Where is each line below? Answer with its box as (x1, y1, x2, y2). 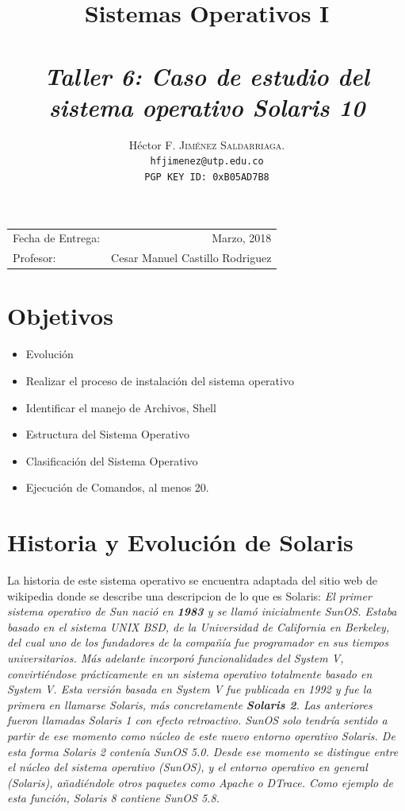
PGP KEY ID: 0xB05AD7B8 (144, 171, 269, 183)
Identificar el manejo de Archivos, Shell (25, 399, 216, 415)
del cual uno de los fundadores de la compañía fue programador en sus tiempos (7, 634, 388, 651)
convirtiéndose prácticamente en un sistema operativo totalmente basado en (7, 665, 373, 682)
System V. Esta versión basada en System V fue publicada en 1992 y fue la (7, 681, 372, 697)
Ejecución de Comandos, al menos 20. (25, 479, 209, 496)
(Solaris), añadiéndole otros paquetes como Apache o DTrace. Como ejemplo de (7, 774, 393, 790)
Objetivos (7, 299, 113, 332)
